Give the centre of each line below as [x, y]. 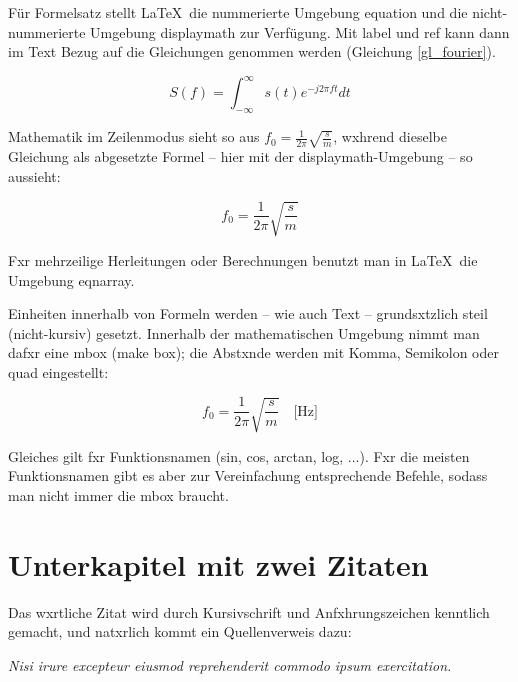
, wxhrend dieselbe [390, 136]
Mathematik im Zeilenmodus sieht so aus [134, 136]
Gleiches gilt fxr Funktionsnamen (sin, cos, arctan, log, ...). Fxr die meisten [239, 455]
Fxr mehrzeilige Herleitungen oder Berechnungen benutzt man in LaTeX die [243, 259]
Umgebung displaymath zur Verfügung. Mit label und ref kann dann [300, 31]
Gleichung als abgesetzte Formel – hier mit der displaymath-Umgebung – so [240, 156]
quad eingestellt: [58, 371]
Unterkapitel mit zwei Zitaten [218, 563]
